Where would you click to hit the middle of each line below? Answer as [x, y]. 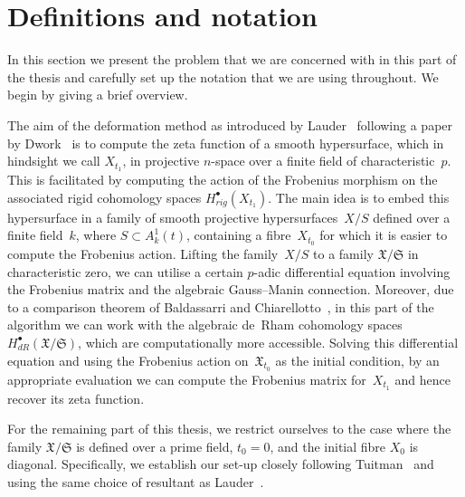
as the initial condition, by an [357, 360]
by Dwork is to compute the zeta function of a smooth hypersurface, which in [226, 143]
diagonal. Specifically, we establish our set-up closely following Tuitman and [221, 464]
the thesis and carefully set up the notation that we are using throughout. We [223, 76]
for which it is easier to [384, 235]
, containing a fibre [238, 235]
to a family [343, 253]
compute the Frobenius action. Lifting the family [143, 253]
